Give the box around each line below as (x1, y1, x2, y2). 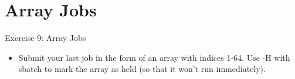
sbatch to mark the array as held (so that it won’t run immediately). (18, 63, 266, 75)
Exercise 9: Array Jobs (5, 32, 86, 44)
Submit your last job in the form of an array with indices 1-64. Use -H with (18, 51, 290, 63)
